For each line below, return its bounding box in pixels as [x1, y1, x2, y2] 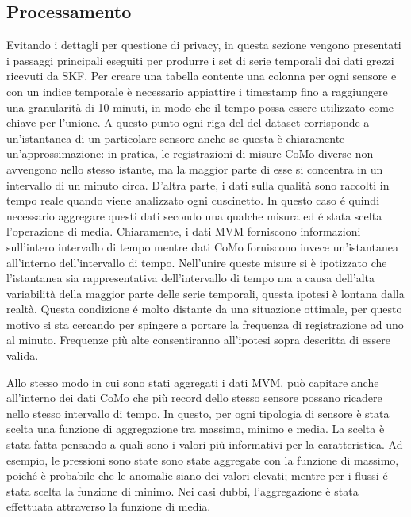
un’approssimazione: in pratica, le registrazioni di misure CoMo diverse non [6, 145, 374, 162]
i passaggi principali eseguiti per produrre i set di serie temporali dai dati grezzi [6, 52, 394, 68]
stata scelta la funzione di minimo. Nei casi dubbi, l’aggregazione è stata [6, 482, 359, 499]
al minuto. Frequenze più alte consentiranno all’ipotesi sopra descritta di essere [6, 331, 390, 348]
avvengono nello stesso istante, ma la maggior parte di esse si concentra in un [6, 160, 383, 177]
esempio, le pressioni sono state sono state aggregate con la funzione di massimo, [6, 451, 399, 468]
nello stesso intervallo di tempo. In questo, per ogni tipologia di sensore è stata [6, 404, 390, 421]
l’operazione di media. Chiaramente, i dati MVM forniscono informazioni [6, 223, 361, 239]
